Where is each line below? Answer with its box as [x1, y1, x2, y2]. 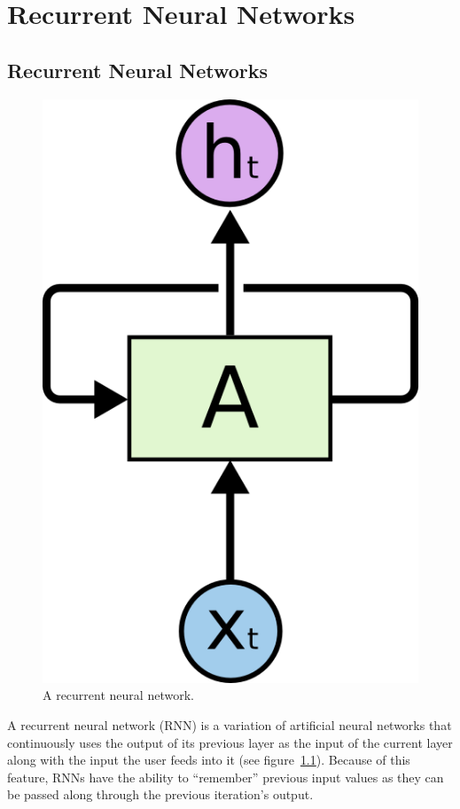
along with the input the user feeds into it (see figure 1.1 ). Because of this [7, 750, 410, 769]
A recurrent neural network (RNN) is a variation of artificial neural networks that [7, 715, 452, 734]
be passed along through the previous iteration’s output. [7, 785, 314, 804]
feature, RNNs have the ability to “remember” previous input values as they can [7, 767, 444, 786]
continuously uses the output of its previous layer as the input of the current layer [7, 733, 453, 751]
